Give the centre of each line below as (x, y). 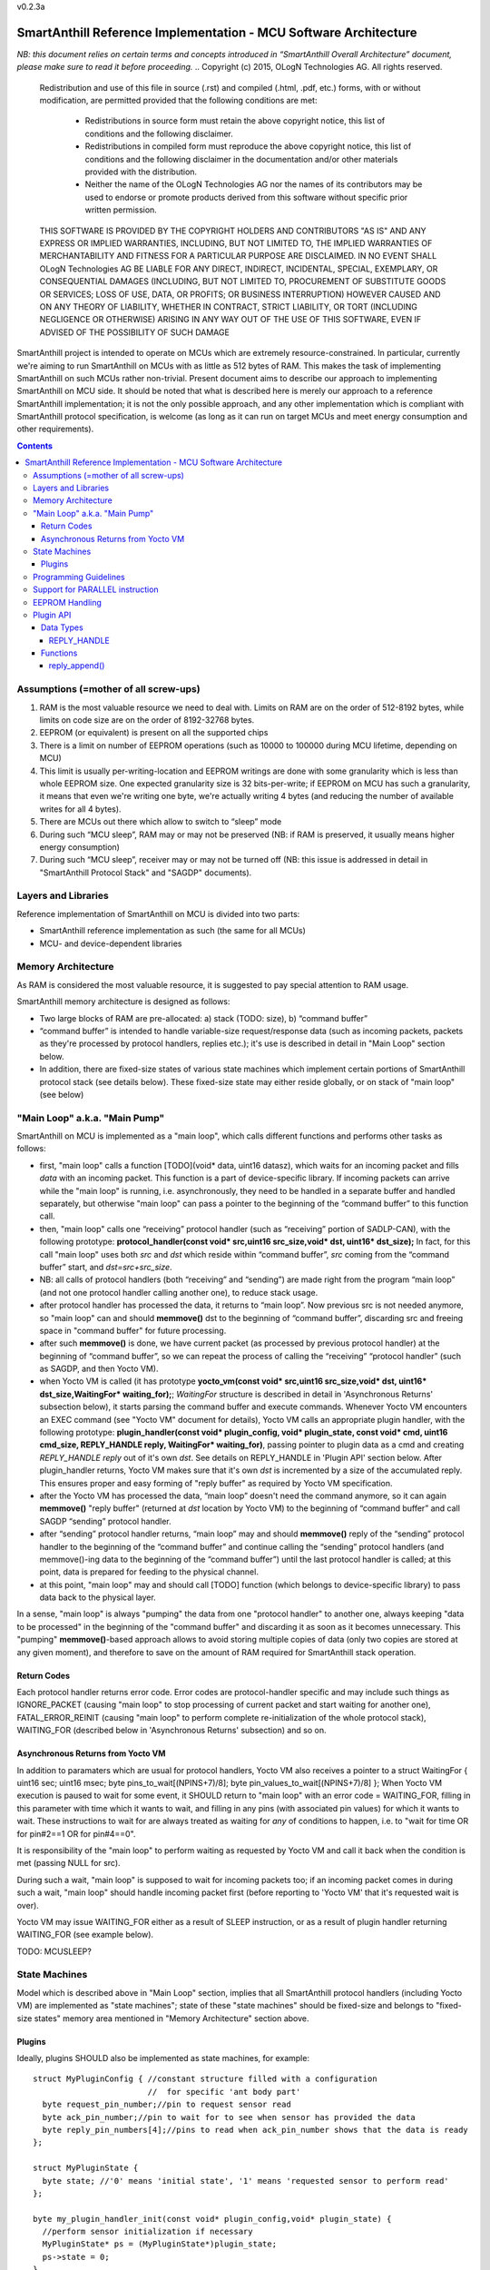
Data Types (62, 627)
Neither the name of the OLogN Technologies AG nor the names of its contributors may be (254, 184)
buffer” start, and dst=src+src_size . (106, 1267)
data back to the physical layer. (98, 1597)
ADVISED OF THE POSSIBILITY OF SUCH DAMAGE (135, 332)
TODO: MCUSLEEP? (54, 1951)
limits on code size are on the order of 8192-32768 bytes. (147, 720)
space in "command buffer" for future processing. (133, 1330)
